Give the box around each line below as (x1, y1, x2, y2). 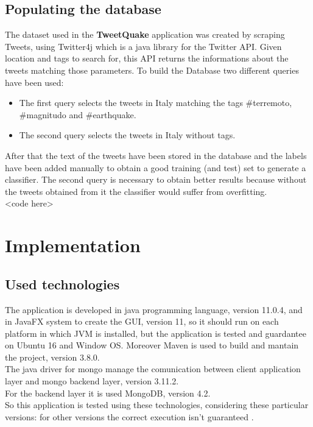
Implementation (5, 233, 141, 258)
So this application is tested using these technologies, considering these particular (5, 398, 309, 411)
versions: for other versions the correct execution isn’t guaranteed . (5, 410, 254, 423)
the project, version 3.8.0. (5, 350, 100, 363)
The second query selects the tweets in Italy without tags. (19, 129, 236, 141)
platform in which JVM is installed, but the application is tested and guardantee (5, 326, 306, 339)
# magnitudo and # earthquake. (19, 108, 136, 121)
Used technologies (5, 274, 120, 293)
